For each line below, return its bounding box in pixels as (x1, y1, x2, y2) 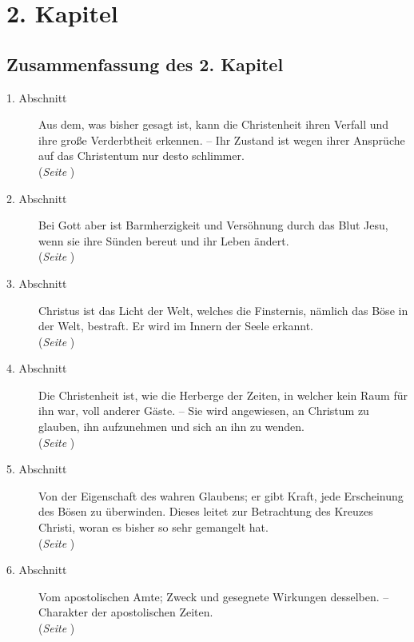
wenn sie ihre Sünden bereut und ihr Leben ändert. (38, 232, 289, 249)
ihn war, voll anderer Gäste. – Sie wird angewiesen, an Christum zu (38, 402, 369, 419)
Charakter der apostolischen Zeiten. (38, 604, 213, 620)
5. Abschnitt (6, 461, 67, 477)
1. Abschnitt (6, 89, 67, 106)
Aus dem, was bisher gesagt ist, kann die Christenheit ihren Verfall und (38, 116, 389, 133)
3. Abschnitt (6, 274, 67, 291)
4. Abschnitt (6, 360, 67, 377)
